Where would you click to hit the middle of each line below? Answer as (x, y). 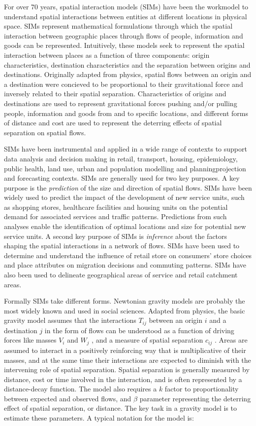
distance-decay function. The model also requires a (80, 389)
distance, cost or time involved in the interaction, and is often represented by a (123, 379)
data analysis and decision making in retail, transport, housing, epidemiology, (121, 158)
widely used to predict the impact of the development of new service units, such (124, 197)
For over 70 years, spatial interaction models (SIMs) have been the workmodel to (126, 6)
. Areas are (231, 340)
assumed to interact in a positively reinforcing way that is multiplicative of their (125, 350)
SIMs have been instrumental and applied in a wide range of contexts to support (126, 149)
